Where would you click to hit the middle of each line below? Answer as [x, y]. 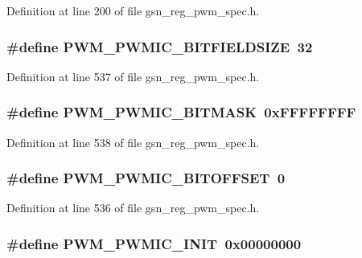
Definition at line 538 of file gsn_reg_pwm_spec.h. [133, 142]
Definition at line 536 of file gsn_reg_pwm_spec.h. [133, 208]
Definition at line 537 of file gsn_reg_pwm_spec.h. [133, 76]
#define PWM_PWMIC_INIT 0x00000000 [154, 243]
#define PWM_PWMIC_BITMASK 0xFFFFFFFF [181, 112]
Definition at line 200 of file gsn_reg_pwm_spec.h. [133, 10]
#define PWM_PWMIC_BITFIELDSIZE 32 [160, 46]
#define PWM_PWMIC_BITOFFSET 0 [146, 178]
